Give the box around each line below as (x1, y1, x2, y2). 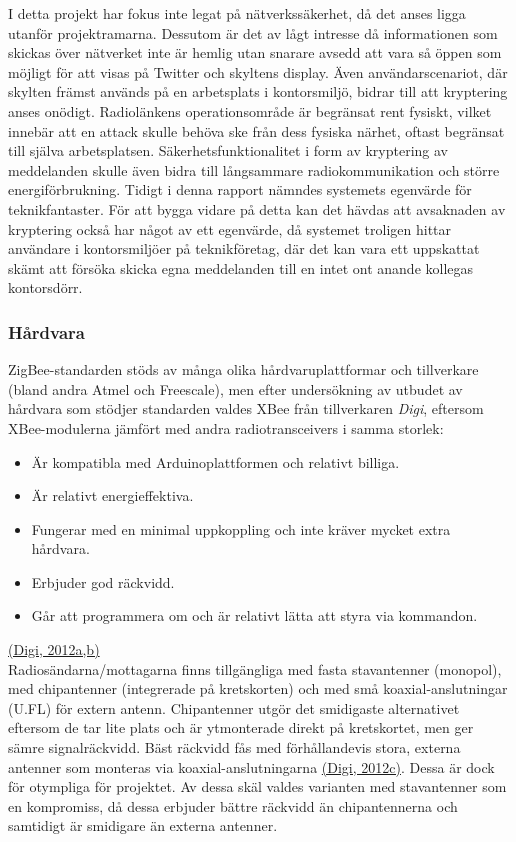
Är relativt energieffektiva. (31, 485, 194, 506)
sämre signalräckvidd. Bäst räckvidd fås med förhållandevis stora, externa (8, 737, 461, 758)
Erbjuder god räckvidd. (31, 571, 175, 592)
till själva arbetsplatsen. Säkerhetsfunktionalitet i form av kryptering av (8, 140, 449, 161)
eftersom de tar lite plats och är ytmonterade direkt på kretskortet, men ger (8, 717, 474, 738)
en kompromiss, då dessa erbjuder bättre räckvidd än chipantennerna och (8, 795, 458, 816)
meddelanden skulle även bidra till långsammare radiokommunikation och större (8, 159, 500, 180)
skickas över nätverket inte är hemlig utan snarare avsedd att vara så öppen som (8, 42, 502, 63)
